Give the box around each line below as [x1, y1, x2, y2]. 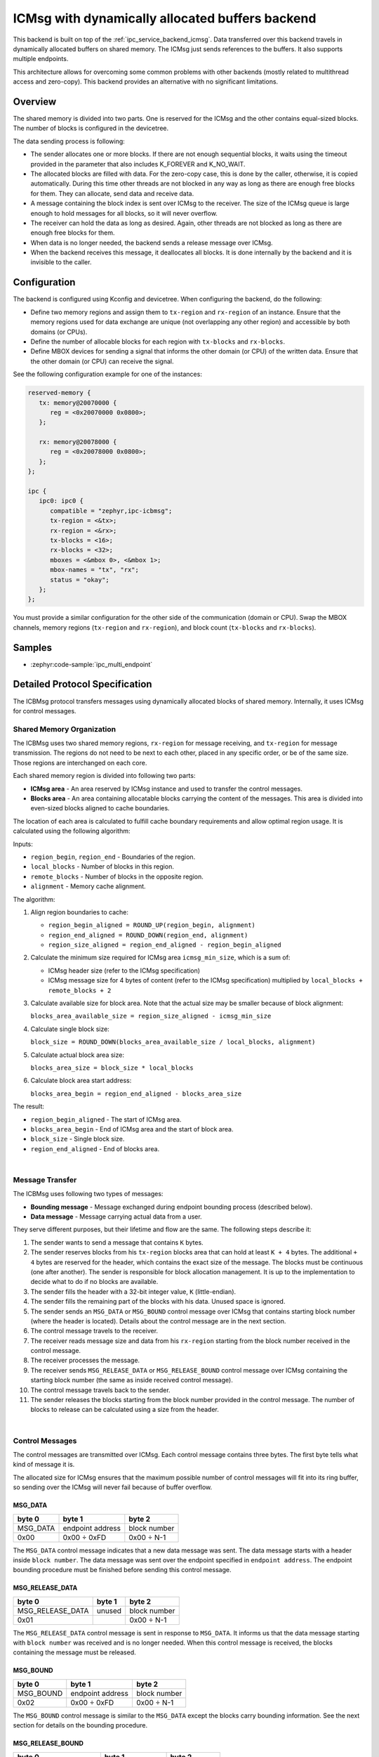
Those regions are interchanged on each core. [13, 758, 147, 767]
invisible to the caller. [30, 258, 92, 266]
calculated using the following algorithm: [13, 826, 131, 836]
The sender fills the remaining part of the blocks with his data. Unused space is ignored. [30, 1297, 286, 1306]
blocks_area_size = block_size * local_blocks [30, 1063, 194, 1072]
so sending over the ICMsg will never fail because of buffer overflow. [13, 1483, 213, 1491]
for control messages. [13, 706, 77, 715]
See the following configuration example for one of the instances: [13, 370, 203, 379]
